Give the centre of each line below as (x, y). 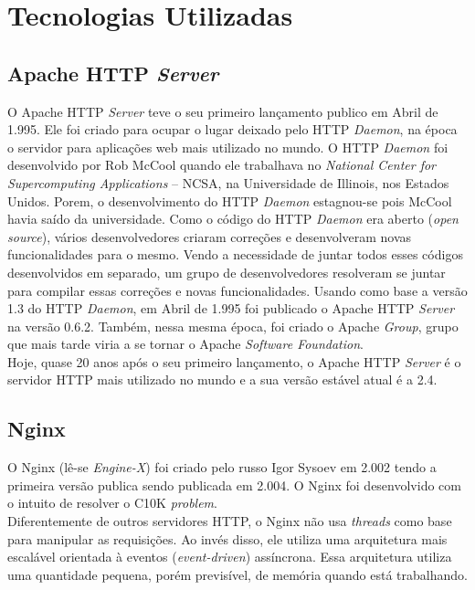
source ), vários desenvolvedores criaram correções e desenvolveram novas (210, 236)
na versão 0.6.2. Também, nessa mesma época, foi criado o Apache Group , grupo (233, 326)
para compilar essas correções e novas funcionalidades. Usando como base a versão (237, 290)
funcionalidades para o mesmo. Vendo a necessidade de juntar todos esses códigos (235, 254)
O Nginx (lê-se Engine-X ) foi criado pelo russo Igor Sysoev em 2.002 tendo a (222, 467)
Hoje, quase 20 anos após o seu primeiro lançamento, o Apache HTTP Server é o (234, 361)
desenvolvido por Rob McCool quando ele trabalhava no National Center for (222, 165)
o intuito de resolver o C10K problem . (112, 503)
